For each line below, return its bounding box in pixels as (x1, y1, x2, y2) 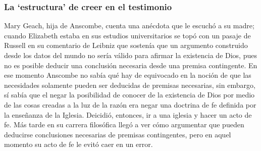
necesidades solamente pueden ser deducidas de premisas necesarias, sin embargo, (4, 79, 255, 90)
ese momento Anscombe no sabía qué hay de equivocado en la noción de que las (4, 70, 251, 80)
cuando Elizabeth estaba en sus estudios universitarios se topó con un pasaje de (4, 30, 251, 40)
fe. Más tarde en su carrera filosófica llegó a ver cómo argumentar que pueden (4, 119, 244, 130)
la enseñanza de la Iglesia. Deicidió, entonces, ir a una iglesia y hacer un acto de (4, 109, 252, 120)
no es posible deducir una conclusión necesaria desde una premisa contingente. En (4, 60, 257, 70)
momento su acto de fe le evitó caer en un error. (4, 139, 153, 149)
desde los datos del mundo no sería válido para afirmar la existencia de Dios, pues (4, 50, 257, 60)
